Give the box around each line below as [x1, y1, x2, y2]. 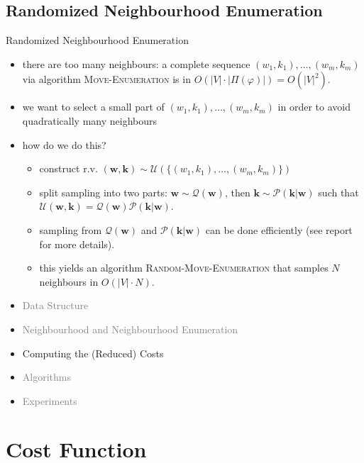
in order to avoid [277, 99, 351, 114]
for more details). [39, 236, 115, 251]
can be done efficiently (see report [205, 222, 353, 237]
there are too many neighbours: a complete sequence [22, 56, 250, 71]
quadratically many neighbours [22, 113, 157, 128]
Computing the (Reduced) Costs [22, 345, 164, 360]
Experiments [22, 393, 77, 408]
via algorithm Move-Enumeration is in [22, 72, 191, 87]
